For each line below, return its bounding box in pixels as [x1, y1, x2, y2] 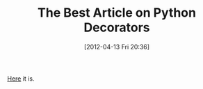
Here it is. [7, 74, 35, 83]
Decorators [83, 19, 151, 35]
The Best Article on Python [37, 5, 197, 21]
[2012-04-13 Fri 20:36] [83, 42, 150, 51]
